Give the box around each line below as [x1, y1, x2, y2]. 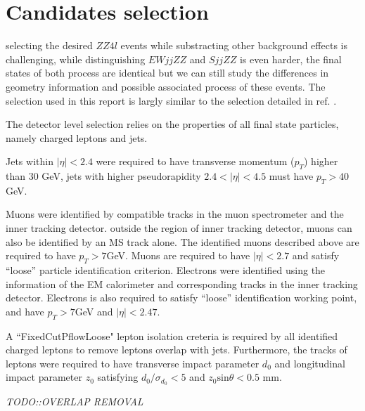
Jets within [6, 154, 53, 169]
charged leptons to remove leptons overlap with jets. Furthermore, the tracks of [6, 342, 347, 357]
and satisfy [292, 248, 340, 263]
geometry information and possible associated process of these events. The [6, 79, 326, 93]
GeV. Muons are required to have [106, 248, 250, 263]
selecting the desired [6, 38, 93, 53]
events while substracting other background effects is [120, 38, 347, 53]
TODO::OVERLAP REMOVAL [6, 394, 143, 409]
